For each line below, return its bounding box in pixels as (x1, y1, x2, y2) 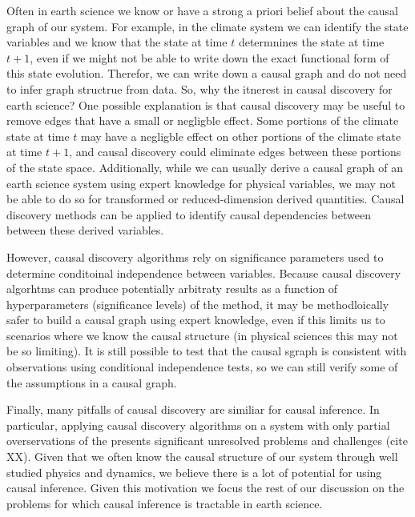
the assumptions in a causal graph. (6, 374, 177, 391)
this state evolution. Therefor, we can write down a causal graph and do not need (6, 65, 407, 82)
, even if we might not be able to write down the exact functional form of (30, 49, 389, 66)
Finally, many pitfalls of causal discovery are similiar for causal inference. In (6, 401, 380, 418)
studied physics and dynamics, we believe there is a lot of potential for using (6, 463, 382, 480)
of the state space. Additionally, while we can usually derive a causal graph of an (6, 158, 404, 175)
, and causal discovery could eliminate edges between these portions (69, 143, 401, 160)
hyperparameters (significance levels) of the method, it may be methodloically (6, 295, 389, 312)
